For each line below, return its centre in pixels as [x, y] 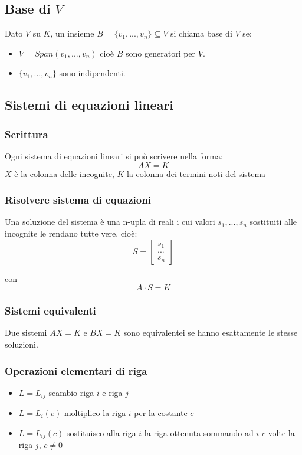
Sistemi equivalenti [50, 311]
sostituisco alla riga [101, 432]
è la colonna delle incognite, [64, 173]
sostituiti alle [273, 222]
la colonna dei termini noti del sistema [196, 173]
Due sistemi [26, 333]
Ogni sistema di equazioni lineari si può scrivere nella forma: [114, 156]
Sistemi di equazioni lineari [89, 105]
